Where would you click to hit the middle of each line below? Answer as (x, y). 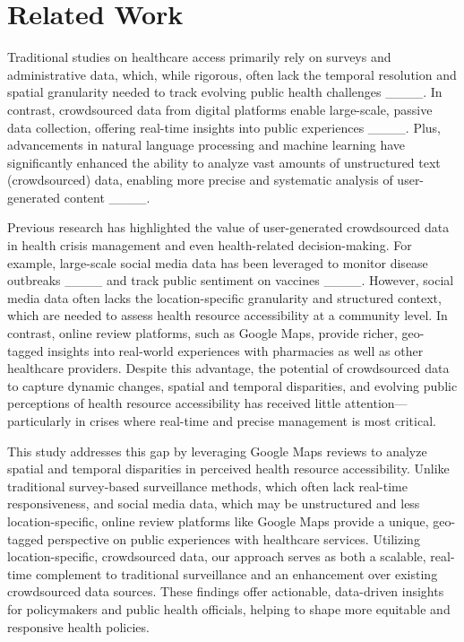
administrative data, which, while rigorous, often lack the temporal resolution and (232, 74)
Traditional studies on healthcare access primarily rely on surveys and (199, 57)
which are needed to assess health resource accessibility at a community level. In (228, 315)
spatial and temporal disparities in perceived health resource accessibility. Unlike (228, 468)
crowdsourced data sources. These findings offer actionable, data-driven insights (226, 591)
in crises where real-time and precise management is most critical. (255, 421)
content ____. (107, 197)
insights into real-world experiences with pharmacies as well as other (236, 350)
